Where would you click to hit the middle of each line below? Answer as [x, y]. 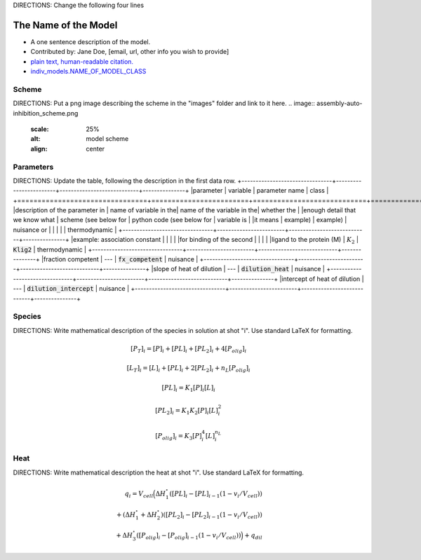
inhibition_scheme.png [46, 113]
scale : [40, 129]
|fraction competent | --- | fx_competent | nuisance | [120, 259]
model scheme [107, 139]
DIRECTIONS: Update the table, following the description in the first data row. [125, 180]
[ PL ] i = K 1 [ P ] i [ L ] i [188, 389]
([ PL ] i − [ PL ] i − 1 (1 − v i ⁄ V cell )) [216, 494]
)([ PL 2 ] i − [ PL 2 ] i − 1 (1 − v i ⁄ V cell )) [212, 515]
